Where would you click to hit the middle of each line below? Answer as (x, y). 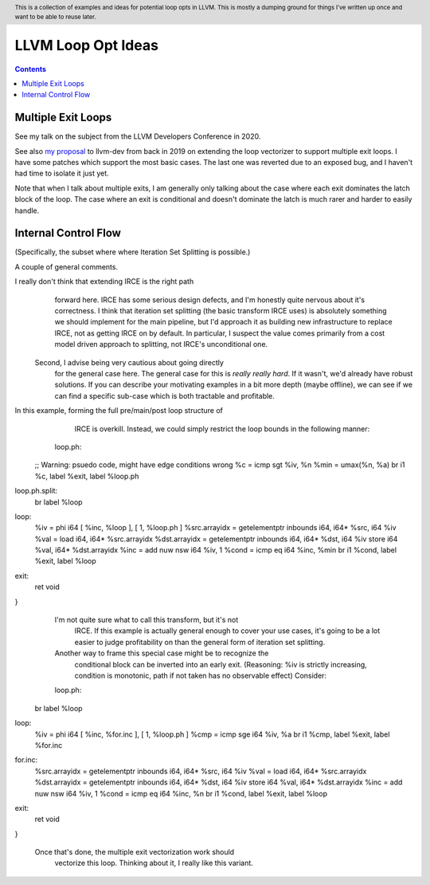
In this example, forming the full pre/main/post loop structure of (119, 411)
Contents (31, 69)
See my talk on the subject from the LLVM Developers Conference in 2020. (138, 136)
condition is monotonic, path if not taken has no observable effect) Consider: (200, 675)
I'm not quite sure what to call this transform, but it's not (147, 620)
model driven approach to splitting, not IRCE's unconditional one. (161, 344)
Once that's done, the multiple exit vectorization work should (135, 852)
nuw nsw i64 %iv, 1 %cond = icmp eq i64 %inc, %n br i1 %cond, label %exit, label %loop (181, 793)
